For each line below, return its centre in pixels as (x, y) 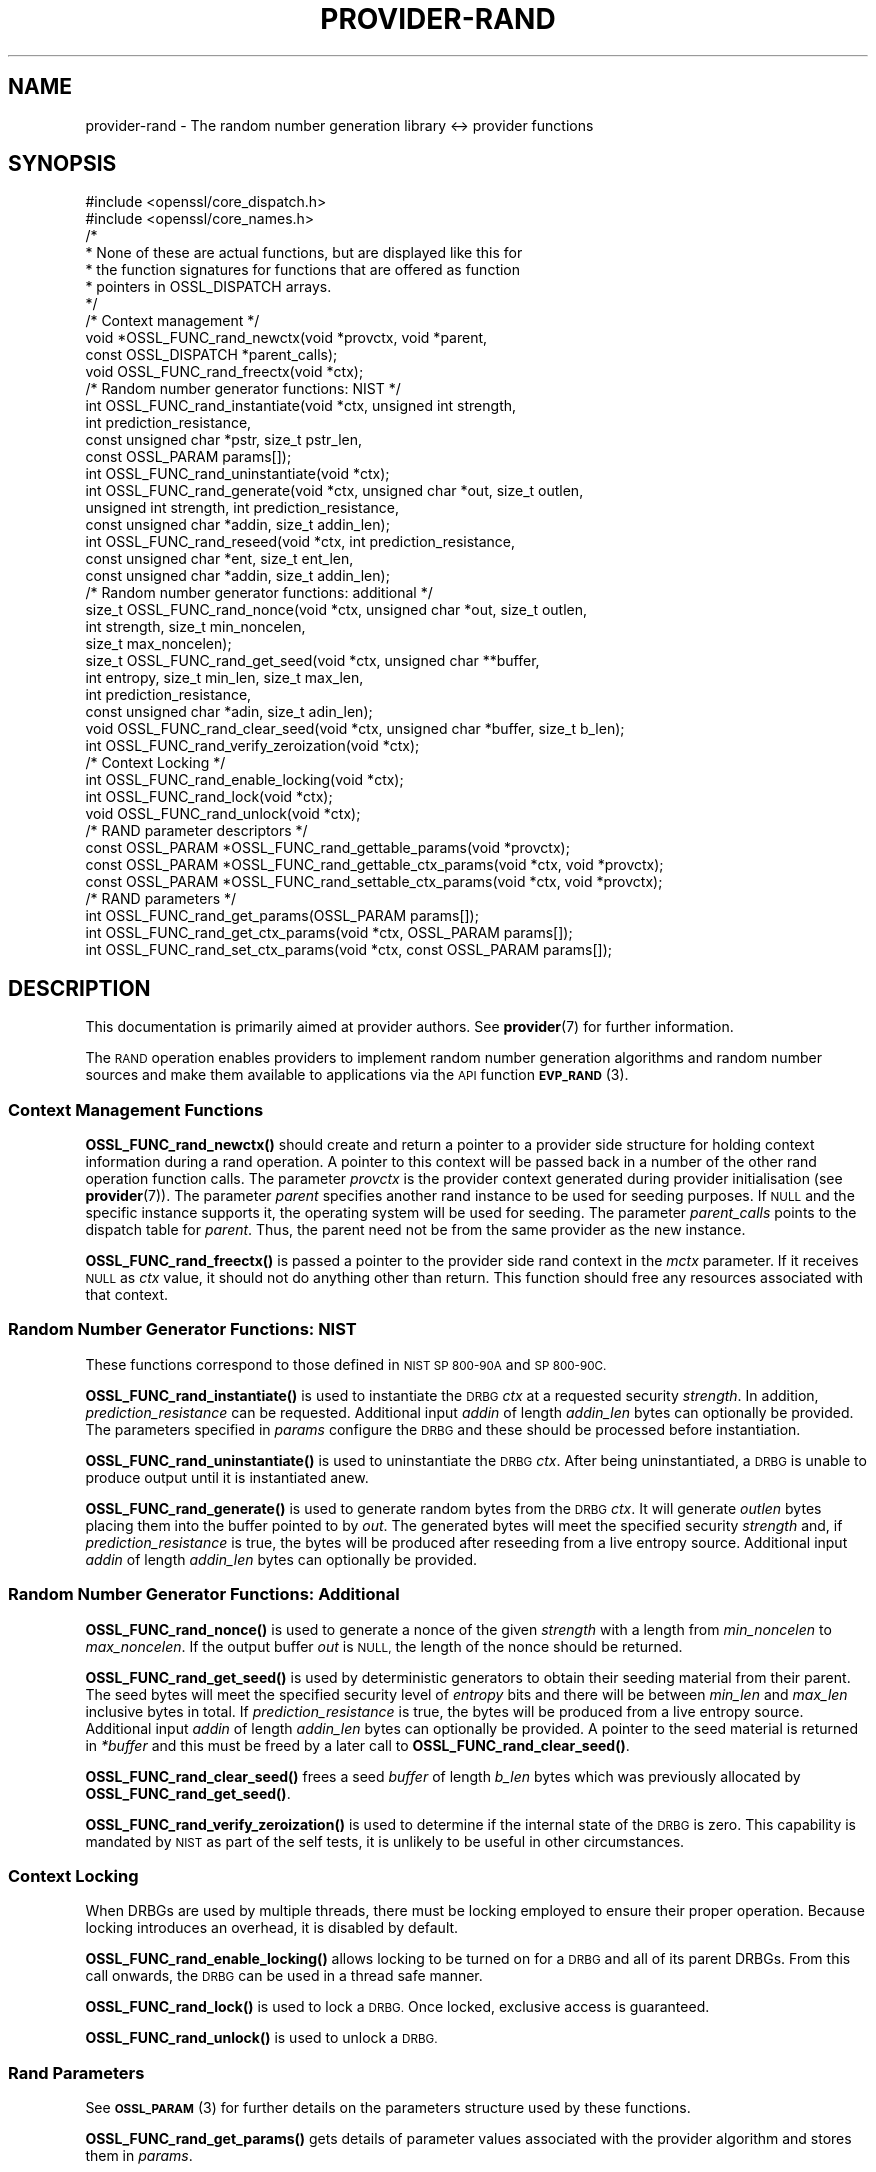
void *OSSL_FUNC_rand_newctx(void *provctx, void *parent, (286, 338)
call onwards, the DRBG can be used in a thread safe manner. (284, 1976)
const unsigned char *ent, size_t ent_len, (219, 559)
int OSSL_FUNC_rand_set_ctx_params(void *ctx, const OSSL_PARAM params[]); (349, 950)
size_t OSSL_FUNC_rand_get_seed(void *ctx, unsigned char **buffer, (312, 661)
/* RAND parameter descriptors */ (196, 831)
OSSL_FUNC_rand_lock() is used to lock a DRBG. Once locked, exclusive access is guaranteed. (397, 2007)
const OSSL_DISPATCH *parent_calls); (211, 355)
